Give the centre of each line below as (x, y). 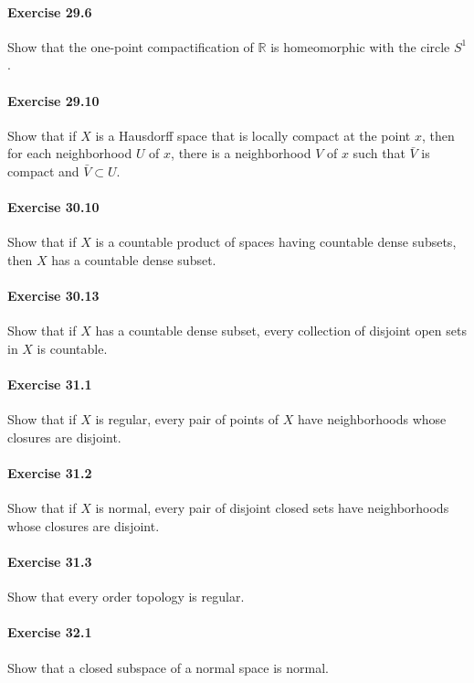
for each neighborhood (70, 153)
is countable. (72, 348)
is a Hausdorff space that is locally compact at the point (253, 135)
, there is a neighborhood (241, 153)
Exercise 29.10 (53, 100)
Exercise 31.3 (50, 562)
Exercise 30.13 (53, 296)
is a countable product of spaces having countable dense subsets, (276, 242)
